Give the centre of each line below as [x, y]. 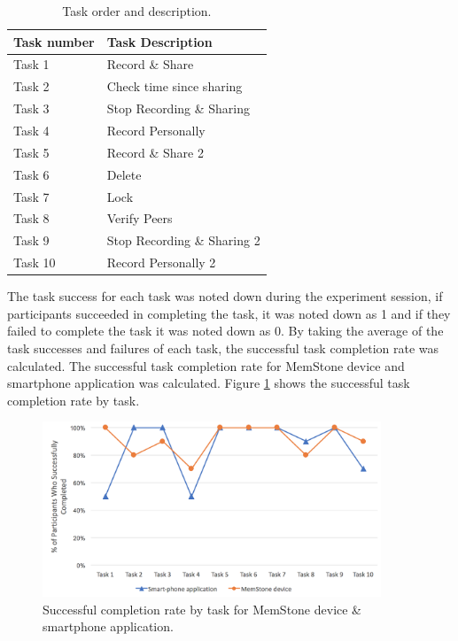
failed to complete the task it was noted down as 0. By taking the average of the [225, 331]
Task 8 [31, 218]
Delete [124, 174]
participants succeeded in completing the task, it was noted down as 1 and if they [229, 313]
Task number [54, 41]
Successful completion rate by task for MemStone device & [202, 609]
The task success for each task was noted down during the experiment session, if [225, 296]
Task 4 [31, 130]
